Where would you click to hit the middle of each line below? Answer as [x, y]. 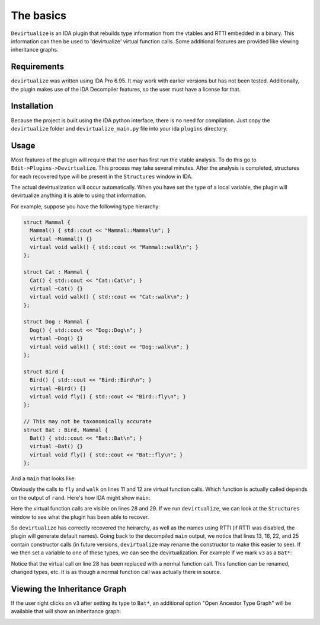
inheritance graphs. [35, 50]
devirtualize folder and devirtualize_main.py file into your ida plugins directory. [119, 128]
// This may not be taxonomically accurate [88, 422]
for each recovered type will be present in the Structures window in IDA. [102, 176]
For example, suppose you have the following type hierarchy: [85, 206]
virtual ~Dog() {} [56, 339]
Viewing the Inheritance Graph [69, 588]
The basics [39, 15]
